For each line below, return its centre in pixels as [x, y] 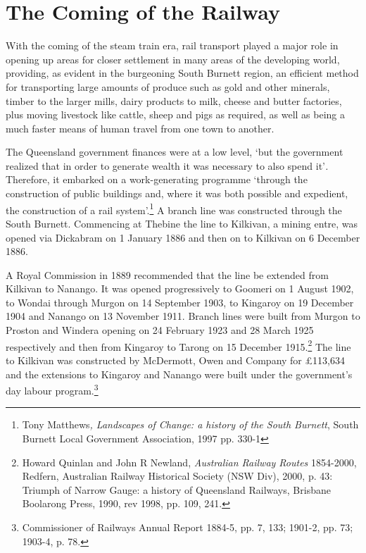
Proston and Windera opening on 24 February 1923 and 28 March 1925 [160, 330]
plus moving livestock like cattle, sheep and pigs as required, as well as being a [176, 114]
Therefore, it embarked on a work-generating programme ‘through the [157, 179]
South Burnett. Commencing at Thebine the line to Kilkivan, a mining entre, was [182, 223]
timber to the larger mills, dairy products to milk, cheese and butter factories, [174, 100]
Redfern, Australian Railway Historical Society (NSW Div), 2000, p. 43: [177, 476]
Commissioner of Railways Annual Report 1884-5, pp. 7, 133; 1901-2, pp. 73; [188, 527]
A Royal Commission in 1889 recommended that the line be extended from [167, 274]
